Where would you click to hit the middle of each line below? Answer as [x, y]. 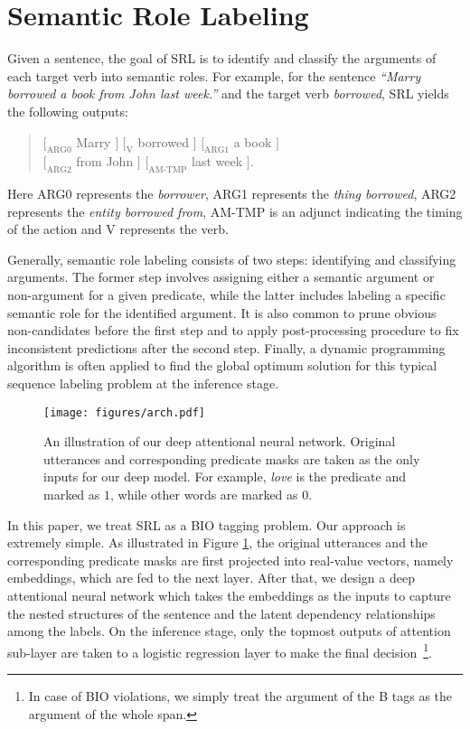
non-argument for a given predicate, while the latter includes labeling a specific [226, 295]
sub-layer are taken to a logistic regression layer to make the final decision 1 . [220, 650]
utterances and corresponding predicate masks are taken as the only [232, 458]
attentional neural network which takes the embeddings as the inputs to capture [229, 596]
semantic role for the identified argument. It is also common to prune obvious [222, 312]
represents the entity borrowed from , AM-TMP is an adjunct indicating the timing [235, 211]
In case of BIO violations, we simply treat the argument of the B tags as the [240, 696]
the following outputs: [68, 111]
